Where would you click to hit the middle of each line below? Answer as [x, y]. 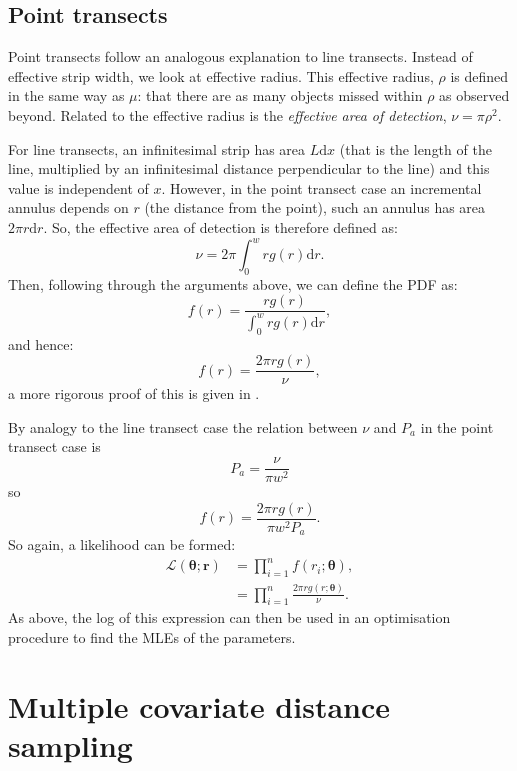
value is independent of [78, 187]
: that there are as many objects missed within [280, 95]
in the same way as [66, 95]
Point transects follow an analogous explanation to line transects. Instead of [240, 56]
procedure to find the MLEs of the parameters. [152, 636]
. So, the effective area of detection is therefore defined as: [220, 226]
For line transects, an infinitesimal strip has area [157, 148]
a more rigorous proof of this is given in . [134, 393]
